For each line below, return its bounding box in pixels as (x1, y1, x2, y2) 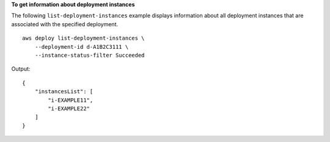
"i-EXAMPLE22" (48, 105, 90, 112)
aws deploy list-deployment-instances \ (22, 35, 145, 42)
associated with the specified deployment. (11, 20, 119, 27)
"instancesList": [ (34, 88, 94, 95)
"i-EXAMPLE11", (48, 96, 94, 104)
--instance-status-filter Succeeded (34, 52, 145, 59)
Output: (11, 65, 31, 73)
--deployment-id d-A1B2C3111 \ (34, 43, 129, 50)
